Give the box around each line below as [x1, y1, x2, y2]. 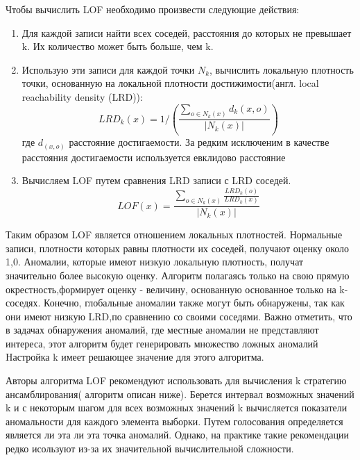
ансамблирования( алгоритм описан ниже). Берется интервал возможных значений [6, 386, 354, 401]
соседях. [6, 295, 41, 310]
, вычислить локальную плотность [209, 62, 354, 76]
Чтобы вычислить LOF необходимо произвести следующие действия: [6, 2, 300, 16]
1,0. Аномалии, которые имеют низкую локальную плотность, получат [6, 254, 304, 269]
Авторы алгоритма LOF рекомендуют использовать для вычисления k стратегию [6, 373, 347, 388]
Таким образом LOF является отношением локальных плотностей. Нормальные [6, 227, 343, 242]
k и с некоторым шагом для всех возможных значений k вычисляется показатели [6, 400, 348, 415]
